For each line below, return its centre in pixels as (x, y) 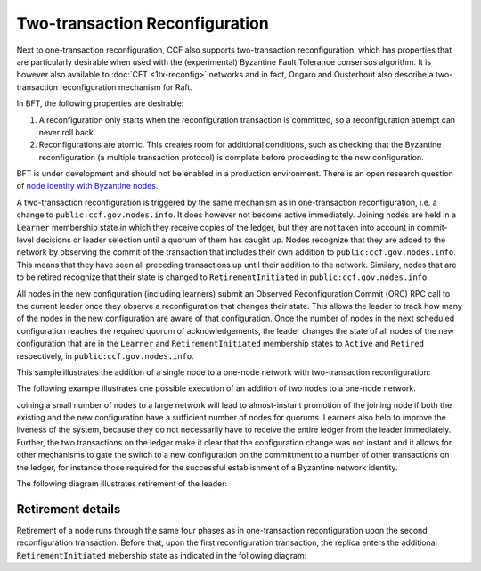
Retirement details (69, 509)
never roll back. (67, 132)
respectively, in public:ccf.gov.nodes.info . (106, 355)
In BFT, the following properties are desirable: (100, 103)
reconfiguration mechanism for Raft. (126, 87)
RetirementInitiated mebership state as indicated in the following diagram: (162, 555)
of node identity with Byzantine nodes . (87, 186)
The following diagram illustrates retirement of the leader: (122, 484)
